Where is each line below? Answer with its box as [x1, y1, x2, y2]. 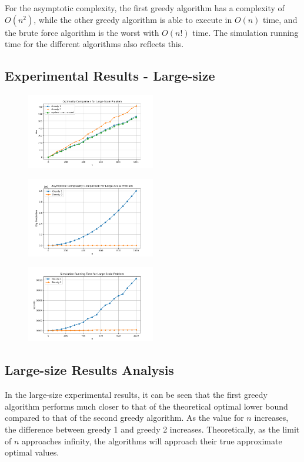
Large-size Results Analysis [5, 361, 174, 379]
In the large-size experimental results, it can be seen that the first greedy [5, 388, 268, 401]
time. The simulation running [192, 26, 299, 38]
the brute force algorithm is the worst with [5, 26, 159, 38]
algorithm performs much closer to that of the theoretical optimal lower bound [5, 400, 288, 412]
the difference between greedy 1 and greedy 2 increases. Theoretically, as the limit [5, 423, 300, 435]
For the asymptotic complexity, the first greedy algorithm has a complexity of [5, 2, 285, 14]
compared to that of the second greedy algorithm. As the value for [5, 411, 244, 424]
